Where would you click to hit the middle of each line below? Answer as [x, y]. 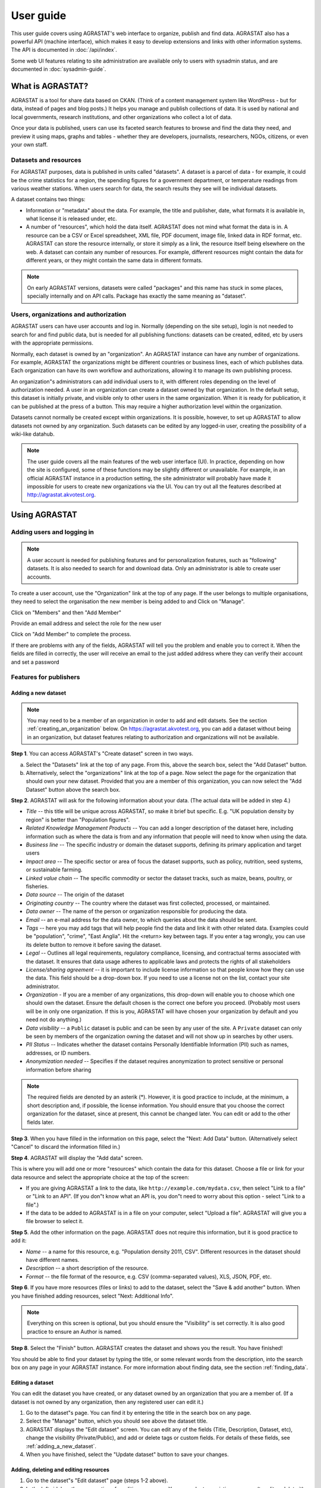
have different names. [53, 1260]
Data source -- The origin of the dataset [75, 895]
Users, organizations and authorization [69, 314]
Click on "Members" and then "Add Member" [66, 612]
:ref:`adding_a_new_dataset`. [61, 1446]
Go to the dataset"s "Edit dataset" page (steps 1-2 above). [97, 1481]
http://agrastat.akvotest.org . [62, 495]
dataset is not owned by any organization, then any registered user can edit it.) [107, 1402]
